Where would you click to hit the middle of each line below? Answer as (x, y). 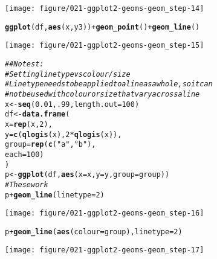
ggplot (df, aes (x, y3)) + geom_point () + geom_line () (102, 27)
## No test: (24, 64)
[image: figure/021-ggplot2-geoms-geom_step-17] (105, 250)
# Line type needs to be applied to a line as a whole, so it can (109, 84)
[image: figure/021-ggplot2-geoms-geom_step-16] (105, 213)
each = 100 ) (24, 154)
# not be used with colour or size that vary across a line (102, 94)
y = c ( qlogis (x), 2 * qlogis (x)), (63, 134)
